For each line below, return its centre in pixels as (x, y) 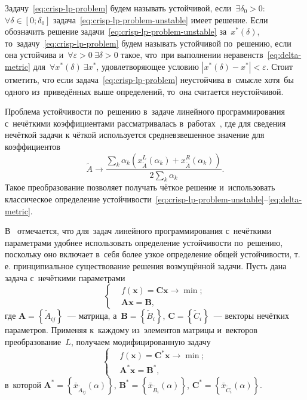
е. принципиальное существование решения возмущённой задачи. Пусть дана (146, 265)
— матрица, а (92, 316)
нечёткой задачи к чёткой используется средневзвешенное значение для (135, 135)
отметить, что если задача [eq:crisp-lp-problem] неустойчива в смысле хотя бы (149, 79)
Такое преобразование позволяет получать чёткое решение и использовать (140, 187)
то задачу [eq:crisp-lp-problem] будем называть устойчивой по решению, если (148, 43)
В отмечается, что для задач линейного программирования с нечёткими (138, 231)
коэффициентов (33, 146)
